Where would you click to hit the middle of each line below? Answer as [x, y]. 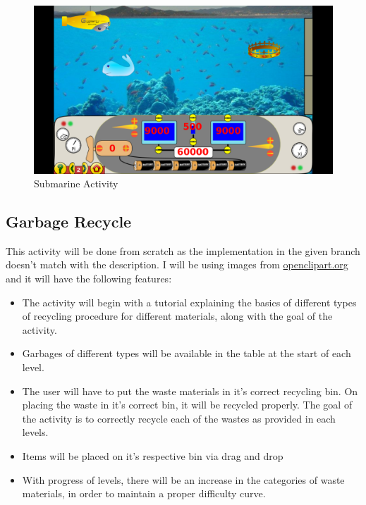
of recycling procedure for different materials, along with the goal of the [177, 316]
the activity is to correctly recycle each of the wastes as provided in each [179, 418]
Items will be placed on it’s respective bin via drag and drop [153, 456]
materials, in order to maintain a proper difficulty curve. [144, 493]
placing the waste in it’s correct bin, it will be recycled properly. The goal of [187, 405]
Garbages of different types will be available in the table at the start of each [187, 353]
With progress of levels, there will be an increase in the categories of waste [183, 479]
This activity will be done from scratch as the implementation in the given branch [183, 250]
